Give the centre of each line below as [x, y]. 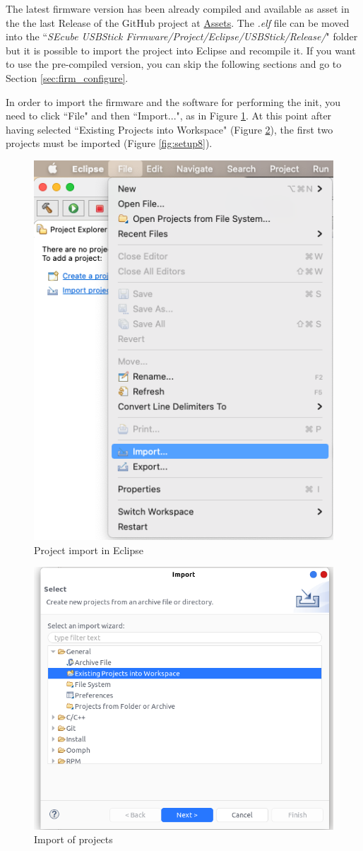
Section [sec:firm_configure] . [67, 77]
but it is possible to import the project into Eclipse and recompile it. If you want [181, 50]
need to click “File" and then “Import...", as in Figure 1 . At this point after [169, 116]
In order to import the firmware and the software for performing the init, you [173, 101]
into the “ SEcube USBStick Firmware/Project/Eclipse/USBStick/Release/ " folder [182, 36]
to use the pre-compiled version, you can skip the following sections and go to [174, 64]
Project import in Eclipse [89, 550]
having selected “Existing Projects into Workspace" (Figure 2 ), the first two [169, 129]
